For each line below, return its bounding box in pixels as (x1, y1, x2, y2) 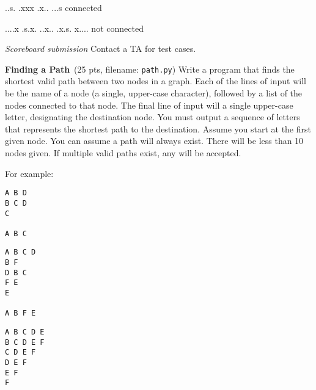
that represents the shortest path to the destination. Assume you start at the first (5, 122, 311, 135)
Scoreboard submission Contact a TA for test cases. (5, 42, 196, 55)
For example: (5, 167, 54, 179)
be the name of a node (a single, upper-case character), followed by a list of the (5, 87, 303, 99)
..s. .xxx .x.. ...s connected (5, 1, 102, 13)
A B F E (5, 309, 36, 318)
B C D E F (5, 338, 45, 347)
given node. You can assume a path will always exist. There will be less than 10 (5, 134, 304, 147)
